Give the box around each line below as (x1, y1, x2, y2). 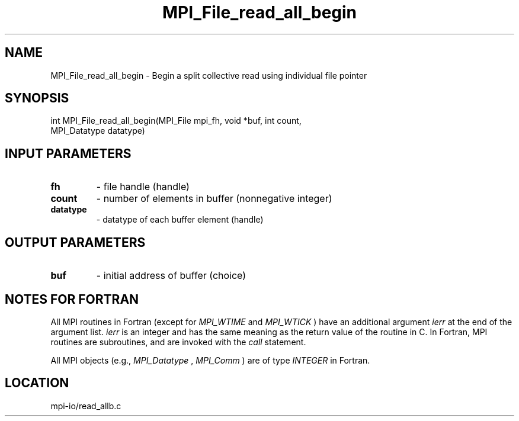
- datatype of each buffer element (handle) (96, 214, 264, 225)
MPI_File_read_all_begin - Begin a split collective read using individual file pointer (50, 70, 367, 81)
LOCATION (5, 375, 69, 391)
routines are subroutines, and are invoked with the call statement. (50, 336, 306, 347)
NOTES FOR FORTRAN (5, 291, 139, 307)
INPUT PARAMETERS (5, 146, 132, 161)
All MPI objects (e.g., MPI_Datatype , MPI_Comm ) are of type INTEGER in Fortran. (50, 355, 370, 365)
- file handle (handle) (96, 181, 190, 193)
